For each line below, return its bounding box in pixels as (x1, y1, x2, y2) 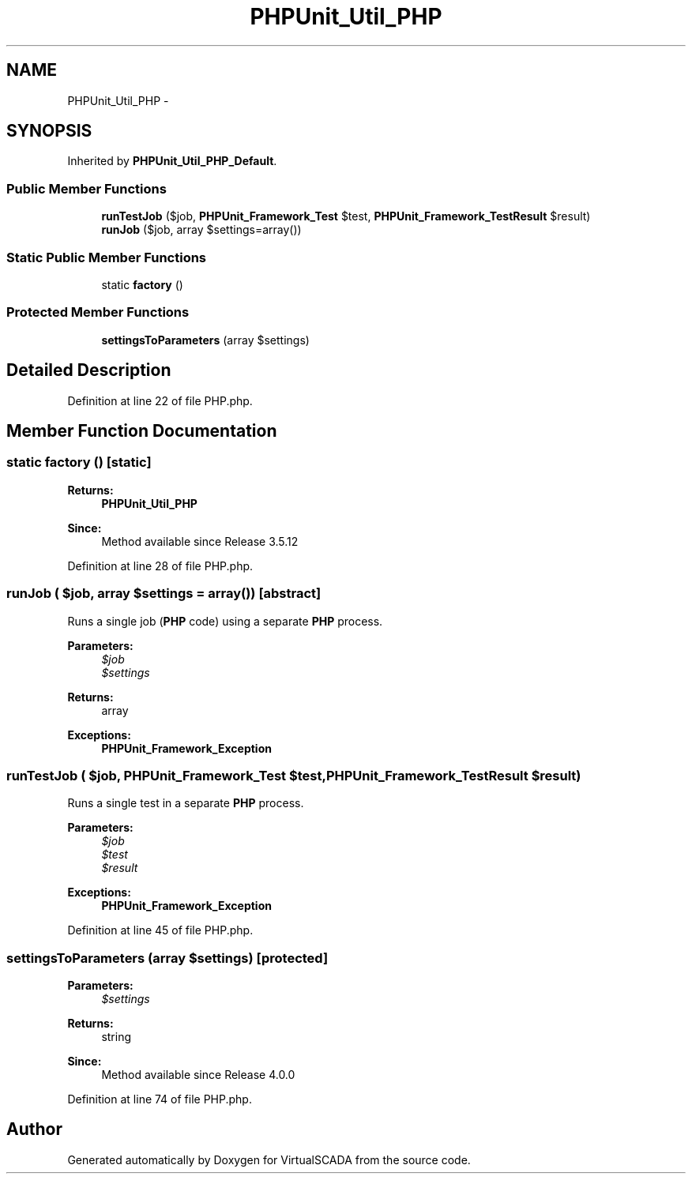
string (101, 1030, 132, 1043)
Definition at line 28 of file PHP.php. (67, 558, 254, 573)
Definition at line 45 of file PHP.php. (67, 923, 254, 938)
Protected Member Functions (6, 304, 190, 321)
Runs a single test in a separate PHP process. (67, 796, 304, 810)
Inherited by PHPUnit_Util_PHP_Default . (67, 154, 277, 168)
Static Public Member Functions (6, 249, 207, 265)
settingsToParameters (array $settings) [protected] (6, 949, 329, 966)
